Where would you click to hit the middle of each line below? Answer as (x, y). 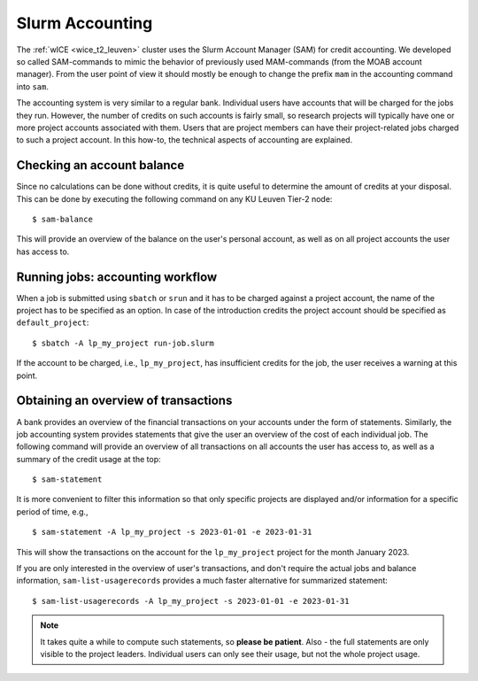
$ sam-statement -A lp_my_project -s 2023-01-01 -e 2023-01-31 (172, 532)
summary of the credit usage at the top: (89, 459)
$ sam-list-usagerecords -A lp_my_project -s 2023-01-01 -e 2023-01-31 (191, 601)
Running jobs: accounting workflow (117, 277)
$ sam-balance (62, 219)
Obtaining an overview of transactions (124, 401)
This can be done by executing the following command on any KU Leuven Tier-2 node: (174, 198)
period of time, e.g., (52, 511)
